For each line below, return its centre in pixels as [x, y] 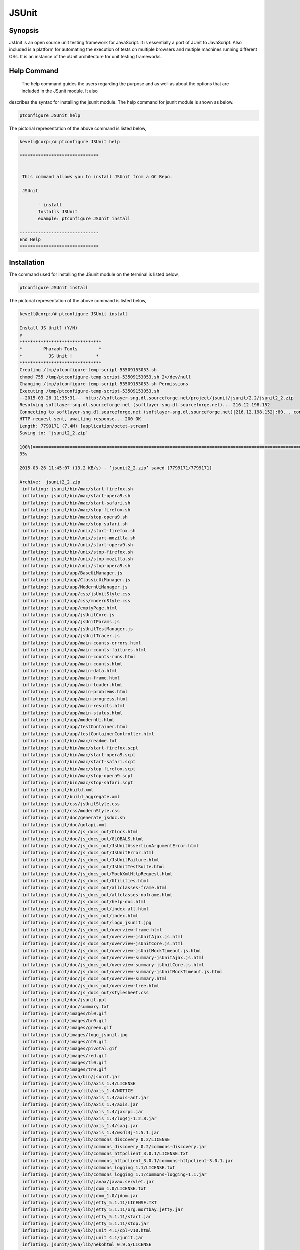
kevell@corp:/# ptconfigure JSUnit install [74, 314]
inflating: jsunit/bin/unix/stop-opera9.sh [77, 566]
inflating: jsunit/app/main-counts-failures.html [85, 650]
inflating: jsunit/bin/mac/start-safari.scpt [79, 762]
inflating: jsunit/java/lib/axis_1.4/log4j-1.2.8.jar [90, 1119]
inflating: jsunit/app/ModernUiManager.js [75, 587]
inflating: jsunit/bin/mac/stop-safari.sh [75, 524]
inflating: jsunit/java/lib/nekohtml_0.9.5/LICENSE [87, 1245]
